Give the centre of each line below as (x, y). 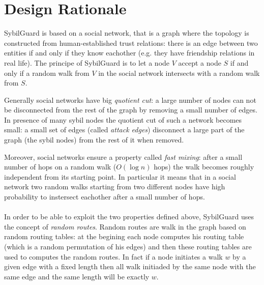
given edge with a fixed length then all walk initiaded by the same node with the (130, 266)
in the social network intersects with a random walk (179, 73)
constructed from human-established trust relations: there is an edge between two (131, 42)
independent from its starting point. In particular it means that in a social (120, 176)
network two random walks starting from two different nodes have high (115, 187)
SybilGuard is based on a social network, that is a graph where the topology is (127, 33)
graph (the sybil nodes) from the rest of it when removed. (94, 140)
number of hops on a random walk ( (60, 167)
